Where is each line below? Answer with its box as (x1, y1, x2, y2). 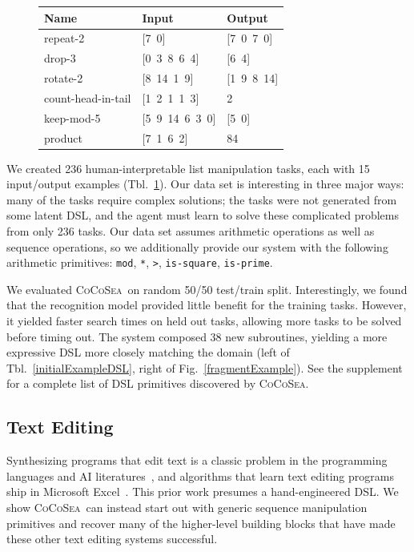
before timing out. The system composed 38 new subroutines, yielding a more (6, 328, 388, 344)
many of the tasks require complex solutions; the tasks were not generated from (6, 191, 397, 208)
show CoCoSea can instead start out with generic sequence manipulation (6, 499, 368, 516)
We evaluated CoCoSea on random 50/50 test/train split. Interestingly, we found (6, 280, 408, 297)
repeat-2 (44, 30, 85, 46)
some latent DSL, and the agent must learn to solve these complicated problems (6, 207, 400, 224)
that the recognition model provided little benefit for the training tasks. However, (6, 296, 407, 313)
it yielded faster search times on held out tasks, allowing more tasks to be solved (6, 312, 402, 329)
